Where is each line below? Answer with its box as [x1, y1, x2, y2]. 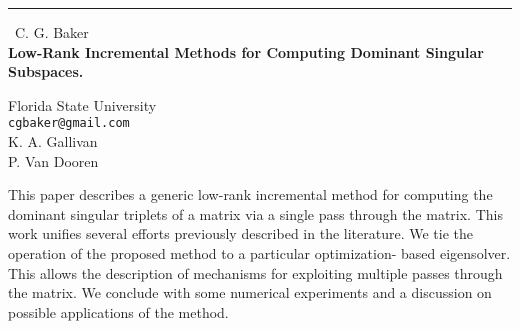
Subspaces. [8, 61, 84, 82]
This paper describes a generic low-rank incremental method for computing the [8, 184, 493, 205]
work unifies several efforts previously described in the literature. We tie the [8, 223, 473, 244]
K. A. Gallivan [8, 131, 98, 152]
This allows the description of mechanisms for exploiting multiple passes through [8, 262, 503, 283]
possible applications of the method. [8, 301, 229, 322]
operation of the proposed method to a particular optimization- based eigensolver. [8, 243, 511, 263]
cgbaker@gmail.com [8, 116, 130, 131]
